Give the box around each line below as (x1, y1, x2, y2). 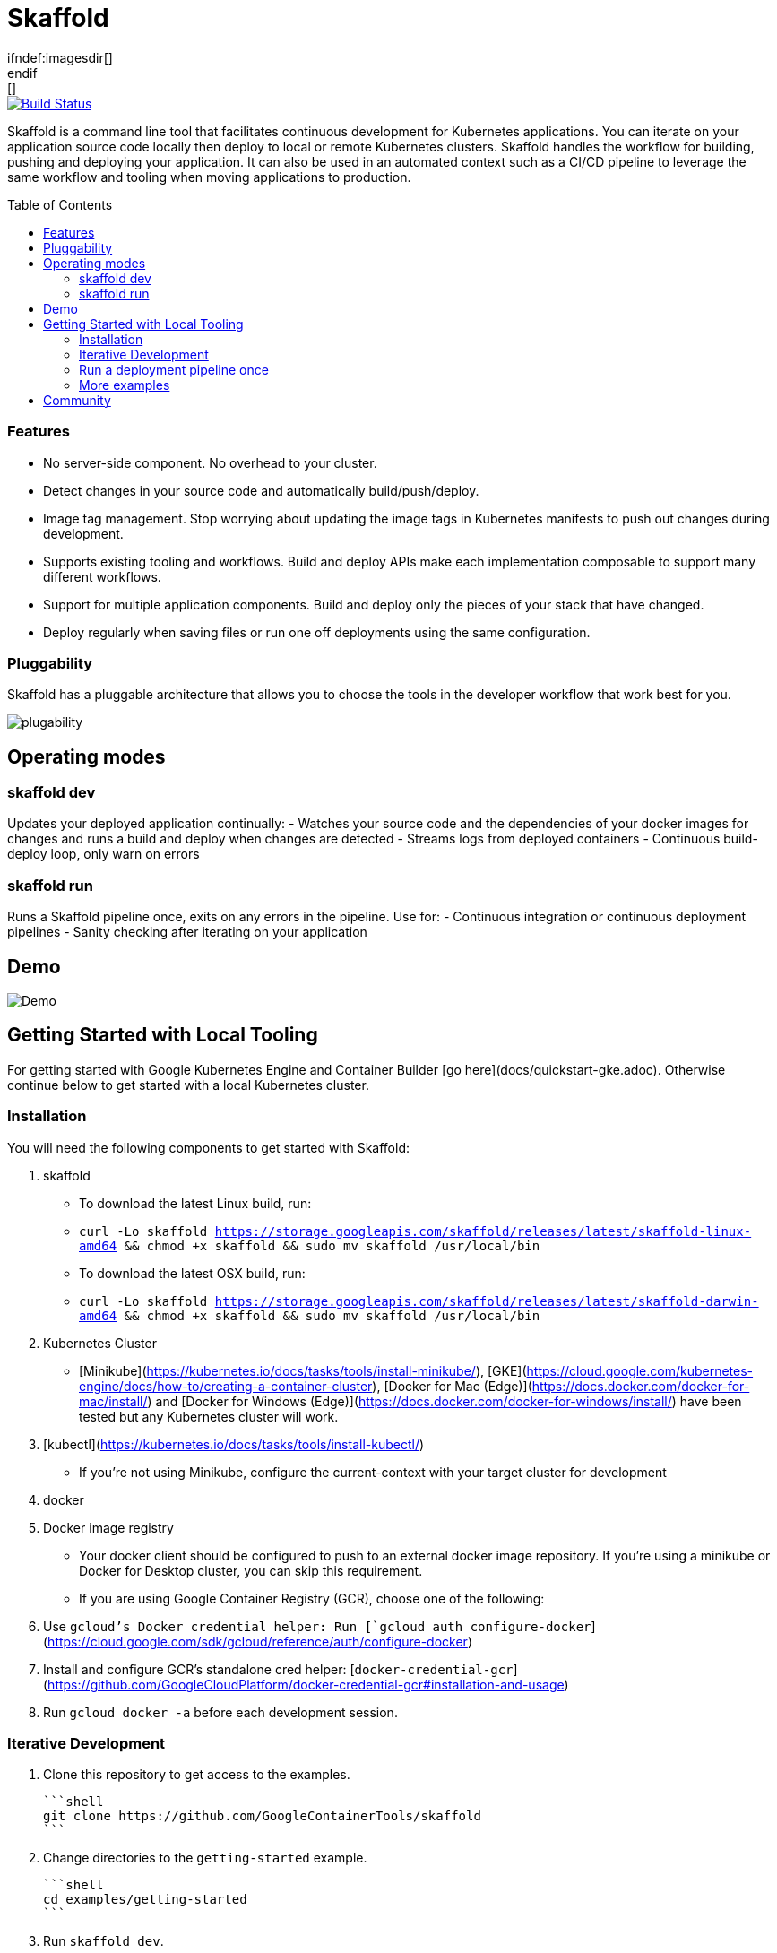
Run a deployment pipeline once (79, 361, 269, 377)
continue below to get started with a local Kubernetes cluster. (7, 1076, 369, 1093)
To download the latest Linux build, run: (79, 1195, 312, 1211)
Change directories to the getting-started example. (43, 1850, 367, 1866)
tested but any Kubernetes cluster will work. (79, 1408, 339, 1424)
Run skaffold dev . (43, 1933, 164, 1949)
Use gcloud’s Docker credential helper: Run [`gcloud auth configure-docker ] (43, 1618, 596, 1634)
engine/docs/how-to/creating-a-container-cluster (79, 1378, 373, 1394)
